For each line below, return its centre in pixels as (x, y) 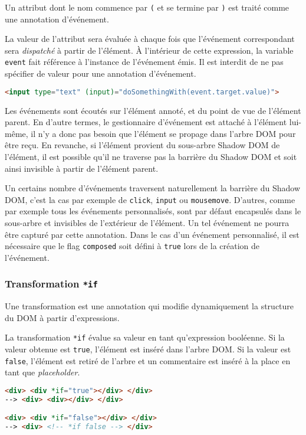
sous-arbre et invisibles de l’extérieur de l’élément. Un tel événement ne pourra (147, 222)
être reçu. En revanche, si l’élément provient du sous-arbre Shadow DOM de (142, 145)
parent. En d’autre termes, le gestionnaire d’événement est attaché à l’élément (146, 122)
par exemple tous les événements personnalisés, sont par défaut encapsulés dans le (153, 211)
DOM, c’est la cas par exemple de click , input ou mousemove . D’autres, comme (150, 199)
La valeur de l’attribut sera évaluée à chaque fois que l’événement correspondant (150, 39)
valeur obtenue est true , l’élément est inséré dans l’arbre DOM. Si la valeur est (148, 349)
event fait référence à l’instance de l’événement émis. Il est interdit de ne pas (144, 62)
